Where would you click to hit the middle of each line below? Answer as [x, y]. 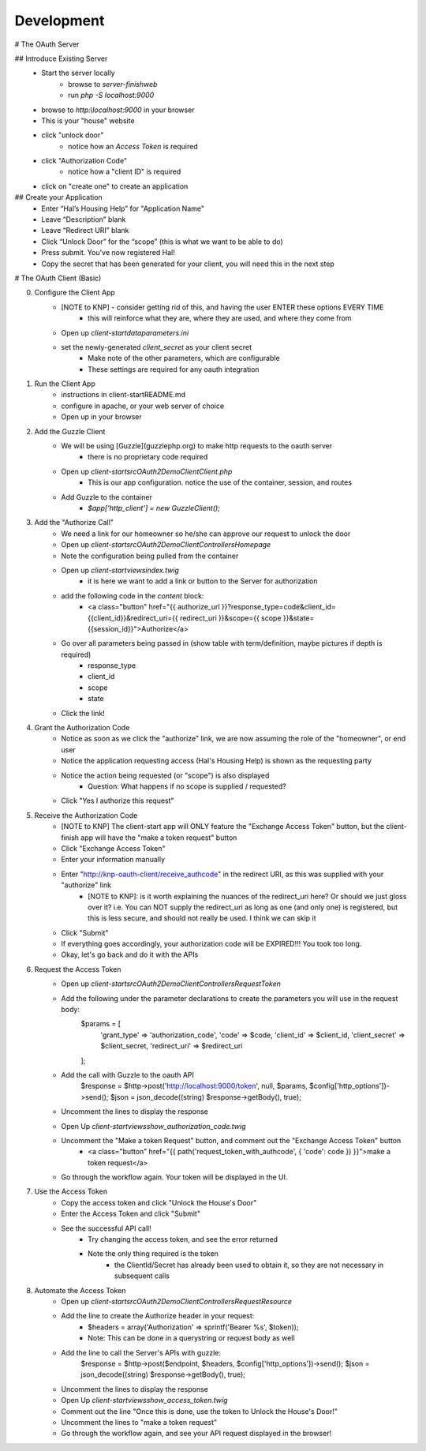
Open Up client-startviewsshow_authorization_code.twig [153, 1126]
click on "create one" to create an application [115, 186]
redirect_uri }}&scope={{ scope [230, 618]
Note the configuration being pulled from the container [150, 556]
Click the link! [83, 713]
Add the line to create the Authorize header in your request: [158, 1316]
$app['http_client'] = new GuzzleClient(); [154, 508]
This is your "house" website [88, 120]
